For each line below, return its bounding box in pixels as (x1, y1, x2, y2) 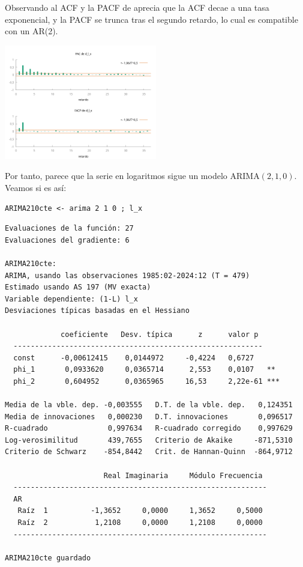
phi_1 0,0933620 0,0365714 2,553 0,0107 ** (13, 365, 276, 374)
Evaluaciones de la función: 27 (5, 224, 134, 233)
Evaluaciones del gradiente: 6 (5, 235, 130, 244)
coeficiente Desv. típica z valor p (61, 330, 259, 339)
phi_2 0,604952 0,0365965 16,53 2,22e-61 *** (13, 377, 280, 386)
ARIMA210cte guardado (5, 553, 91, 562)
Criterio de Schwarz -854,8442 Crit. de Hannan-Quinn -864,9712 (5, 447, 293, 456)
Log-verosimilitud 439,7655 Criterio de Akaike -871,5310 (5, 435, 293, 444)
